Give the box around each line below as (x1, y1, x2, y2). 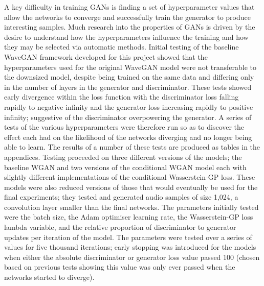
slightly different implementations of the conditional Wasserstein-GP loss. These (4, 172, 255, 182)
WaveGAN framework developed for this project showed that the (4, 51, 208, 62)
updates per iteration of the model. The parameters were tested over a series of (4, 231, 252, 242)
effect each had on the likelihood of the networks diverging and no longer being (4, 131, 252, 142)
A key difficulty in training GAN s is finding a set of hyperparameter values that (4, 2, 255, 12)
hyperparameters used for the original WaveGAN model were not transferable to (4, 61, 256, 72)
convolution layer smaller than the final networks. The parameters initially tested (4, 201, 259, 212)
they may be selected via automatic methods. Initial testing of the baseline (4, 41, 239, 52)
